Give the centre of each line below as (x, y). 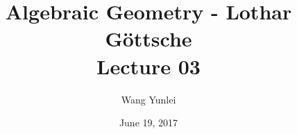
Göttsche (148, 39)
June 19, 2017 (148, 123)
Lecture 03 (148, 66)
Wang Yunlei (148, 99)
